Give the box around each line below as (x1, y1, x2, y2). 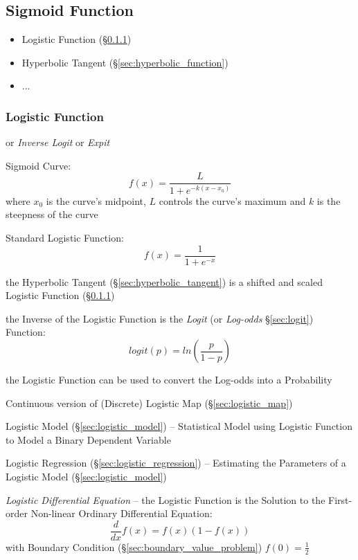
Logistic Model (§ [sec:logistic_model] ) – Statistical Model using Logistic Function (6, 419, 352, 433)
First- (328, 492, 352, 507)
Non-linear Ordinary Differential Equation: (30, 506, 213, 521)
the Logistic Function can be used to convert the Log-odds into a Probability (6, 372, 332, 387)
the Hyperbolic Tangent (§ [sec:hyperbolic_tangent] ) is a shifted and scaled (6, 274, 323, 289)
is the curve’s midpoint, (46, 193, 146, 208)
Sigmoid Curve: (6, 158, 71, 172)
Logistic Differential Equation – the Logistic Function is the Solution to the (6, 492, 325, 507)
